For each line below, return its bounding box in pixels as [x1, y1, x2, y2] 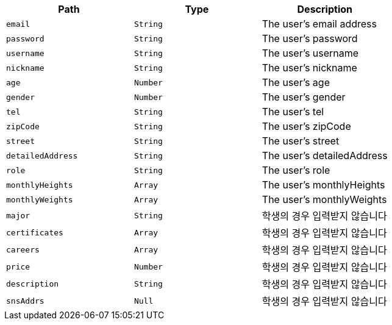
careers [6, 245, 40, 254]
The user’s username [262, 47, 359, 59]
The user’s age [262, 76, 330, 88]
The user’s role [262, 164, 330, 176]
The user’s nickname [262, 62, 357, 74]
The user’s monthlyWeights [262, 193, 387, 205]
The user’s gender [262, 91, 346, 103]
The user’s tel [262, 105, 324, 118]
